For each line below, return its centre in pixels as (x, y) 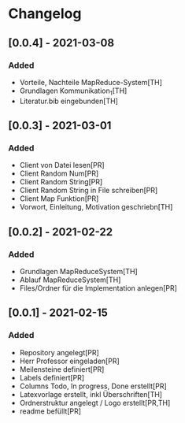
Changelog (45, 14)
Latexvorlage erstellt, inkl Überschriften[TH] (91, 394)
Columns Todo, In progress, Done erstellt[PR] (93, 386)
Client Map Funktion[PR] (59, 199)
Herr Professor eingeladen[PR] (69, 361)
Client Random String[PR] (61, 182)
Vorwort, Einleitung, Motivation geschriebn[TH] (96, 207)
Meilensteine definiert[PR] (62, 369)
